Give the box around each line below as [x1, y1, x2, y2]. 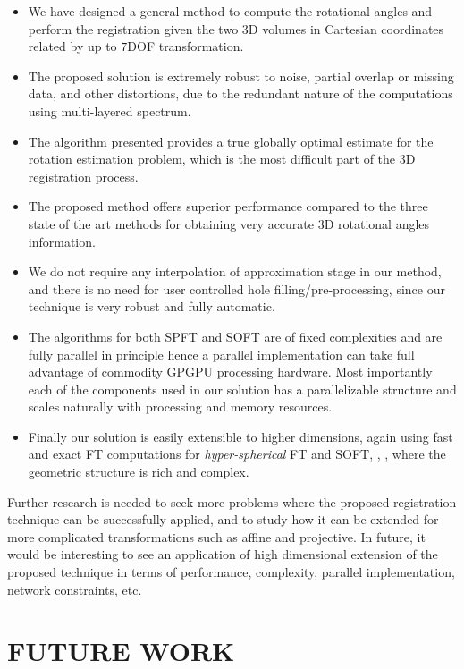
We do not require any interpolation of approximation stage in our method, [28, 262, 442, 281]
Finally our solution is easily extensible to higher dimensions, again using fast [28, 427, 453, 445]
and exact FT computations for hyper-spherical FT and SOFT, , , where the [28, 445, 446, 463]
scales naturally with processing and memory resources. [28, 397, 333, 416]
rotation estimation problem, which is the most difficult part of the [28, 149, 396, 168]
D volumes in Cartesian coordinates [248, 19, 444, 38]
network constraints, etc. [7, 580, 142, 598]
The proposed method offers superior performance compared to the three [28, 197, 428, 216]
